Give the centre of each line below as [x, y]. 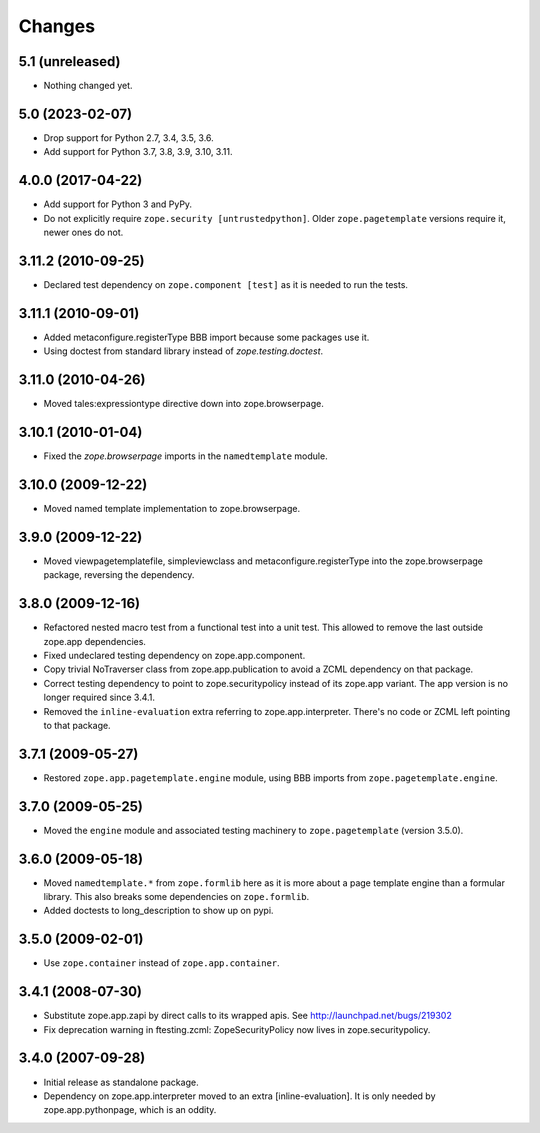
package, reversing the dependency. [119, 575]
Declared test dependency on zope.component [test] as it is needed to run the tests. [226, 284]
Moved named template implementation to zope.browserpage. [171, 508]
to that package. [77, 725]
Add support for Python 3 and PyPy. [118, 204]
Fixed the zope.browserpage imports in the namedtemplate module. [186, 456]
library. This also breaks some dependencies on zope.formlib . [176, 897]
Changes [56, 26]
